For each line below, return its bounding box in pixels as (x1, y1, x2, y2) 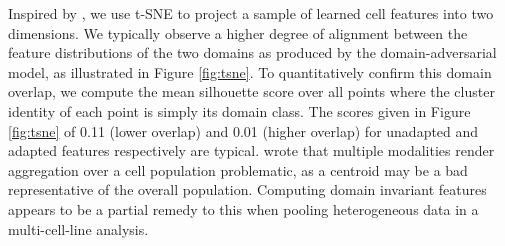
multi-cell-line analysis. (8, 218, 149, 239)
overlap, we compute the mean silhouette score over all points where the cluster (8, 81, 495, 102)
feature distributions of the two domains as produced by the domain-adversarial (8, 42, 497, 63)
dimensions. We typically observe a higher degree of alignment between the (8, 22, 468, 43)
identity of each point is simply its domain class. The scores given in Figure (8, 100, 471, 121)
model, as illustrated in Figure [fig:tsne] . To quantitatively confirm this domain (8, 61, 492, 82)
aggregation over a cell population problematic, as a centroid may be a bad (8, 159, 468, 180)
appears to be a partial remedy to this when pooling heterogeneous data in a (8, 198, 479, 219)
